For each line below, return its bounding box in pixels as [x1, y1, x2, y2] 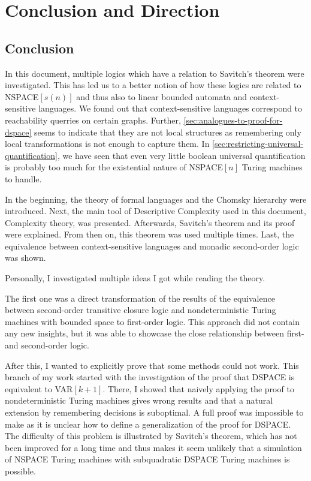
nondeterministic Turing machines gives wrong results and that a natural [5, 394, 273, 407]
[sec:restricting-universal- [212, 137, 304, 150]
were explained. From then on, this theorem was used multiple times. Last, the [5, 228, 294, 240]
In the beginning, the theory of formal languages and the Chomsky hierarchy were [5, 193, 307, 205]
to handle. [5, 172, 42, 185]
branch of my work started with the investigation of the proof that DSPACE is [5, 371, 295, 383]
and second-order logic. [5, 339, 89, 351]
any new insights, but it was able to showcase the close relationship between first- [5, 327, 304, 339]
